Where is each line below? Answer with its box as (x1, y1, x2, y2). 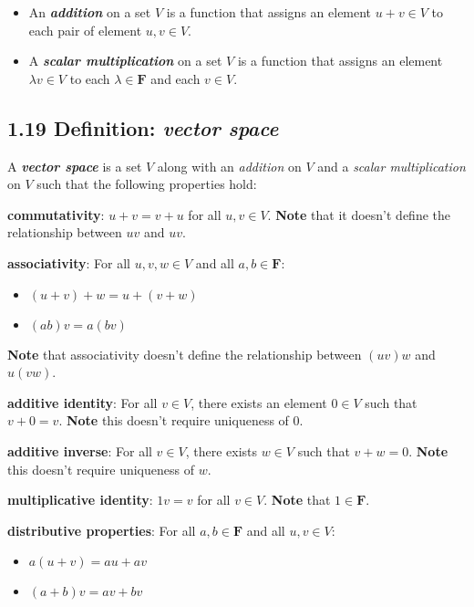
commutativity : (7, 204, 105, 224)
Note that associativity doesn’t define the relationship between (7, 344, 362, 363)
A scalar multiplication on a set (28, 51, 222, 70)
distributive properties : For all (7, 520, 196, 539)
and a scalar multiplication (317, 156, 466, 175)
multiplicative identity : (7, 490, 153, 509)
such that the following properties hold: (36, 174, 257, 194)
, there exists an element (191, 392, 327, 412)
